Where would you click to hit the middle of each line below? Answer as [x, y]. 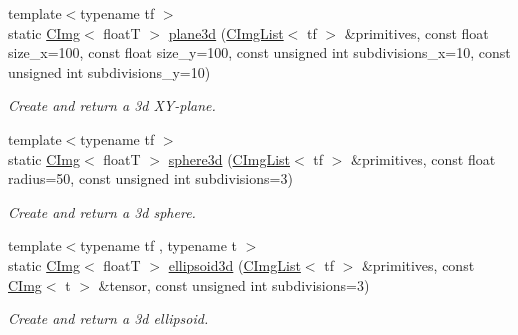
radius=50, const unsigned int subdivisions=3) [150, 178]
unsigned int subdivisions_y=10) [109, 71]
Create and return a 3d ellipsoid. [108, 318]
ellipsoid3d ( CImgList [234, 264]
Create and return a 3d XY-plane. [112, 105]
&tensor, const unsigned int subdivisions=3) [234, 284]
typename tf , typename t [159, 245]
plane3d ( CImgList [226, 32]
